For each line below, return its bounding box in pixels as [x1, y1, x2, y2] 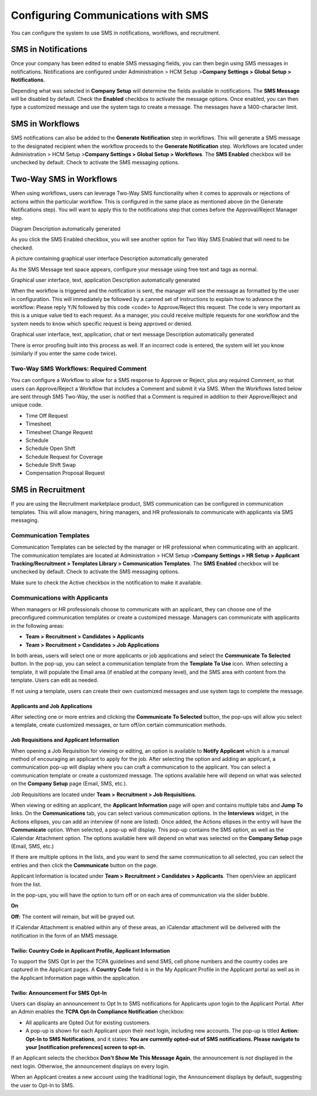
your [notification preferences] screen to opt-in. [25, 1044, 146, 1051]
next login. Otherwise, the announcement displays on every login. [11, 1063, 170, 1070]
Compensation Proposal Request [25, 469, 105, 476]
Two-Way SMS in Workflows [11, 174, 117, 184]
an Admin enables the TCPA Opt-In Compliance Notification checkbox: [11, 1008, 185, 1015]
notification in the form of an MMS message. [11, 932, 119, 939]
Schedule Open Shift [25, 445, 76, 452]
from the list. [11, 881, 42, 888]
